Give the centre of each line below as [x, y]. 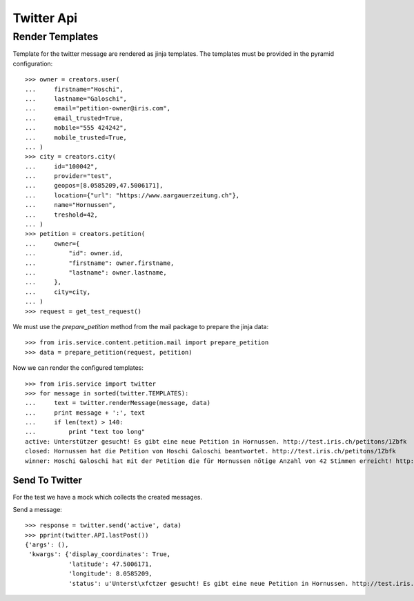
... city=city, [58, 292]
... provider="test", [69, 176]
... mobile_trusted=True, [76, 137]
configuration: [33, 63]
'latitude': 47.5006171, [111, 564]
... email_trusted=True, [74, 118]
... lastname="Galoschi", [76, 99]
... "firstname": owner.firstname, [100, 263]
